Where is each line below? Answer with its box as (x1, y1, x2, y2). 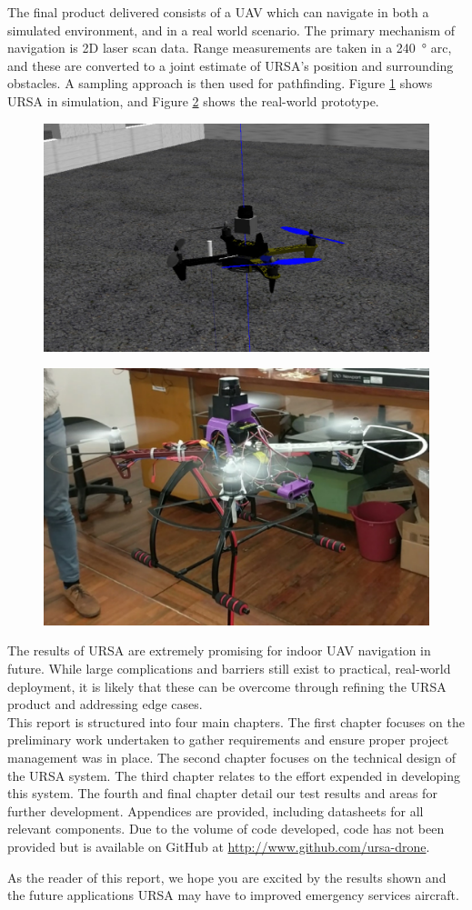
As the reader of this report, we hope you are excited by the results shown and (7, 867, 447, 886)
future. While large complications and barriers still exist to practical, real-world (7, 659, 451, 678)
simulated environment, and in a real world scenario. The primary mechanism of (7, 20, 456, 39)
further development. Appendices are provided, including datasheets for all (7, 801, 424, 820)
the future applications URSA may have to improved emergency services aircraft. (7, 885, 459, 905)
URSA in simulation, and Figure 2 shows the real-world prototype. (7, 91, 379, 110)
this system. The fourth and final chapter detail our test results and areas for (7, 784, 437, 803)
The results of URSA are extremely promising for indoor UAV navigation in (7, 641, 431, 660)
